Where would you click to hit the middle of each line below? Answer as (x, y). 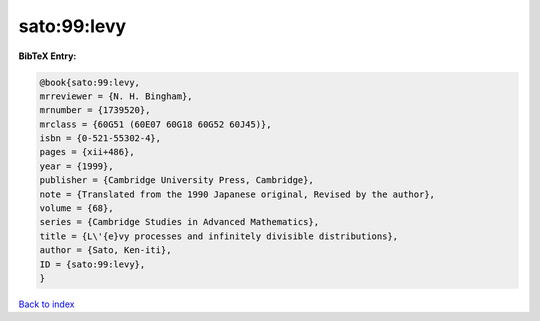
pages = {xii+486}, (87, 152)
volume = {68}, (76, 208)
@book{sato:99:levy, (89, 82)
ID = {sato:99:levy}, (92, 264)
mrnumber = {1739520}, (95, 110)
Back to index (46, 304)
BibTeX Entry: (47, 56)
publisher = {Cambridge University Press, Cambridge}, (176, 180)
